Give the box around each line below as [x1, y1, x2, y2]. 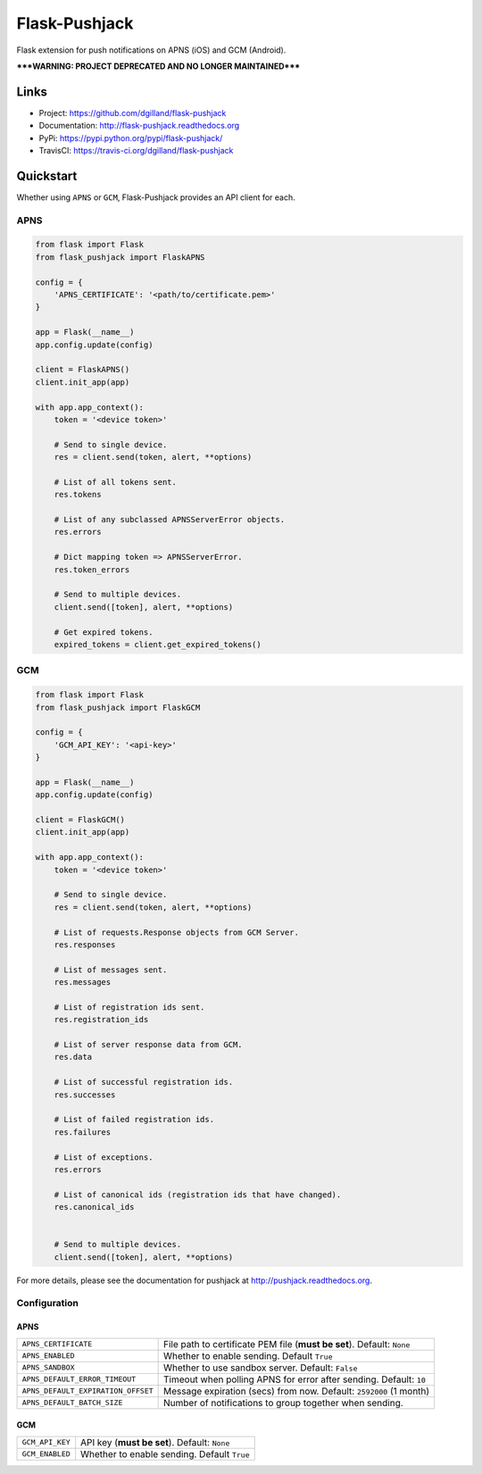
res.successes [54, 1089, 116, 1100]
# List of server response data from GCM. [54, 1040, 243, 1050]
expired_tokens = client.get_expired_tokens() [54, 639, 262, 649]
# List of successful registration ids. [54, 1077, 234, 1087]
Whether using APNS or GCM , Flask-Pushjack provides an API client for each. [16, 192, 296, 203]
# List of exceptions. [54, 1152, 154, 1162]
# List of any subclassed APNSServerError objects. [54, 514, 286, 525]
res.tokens [54, 489, 102, 500]
